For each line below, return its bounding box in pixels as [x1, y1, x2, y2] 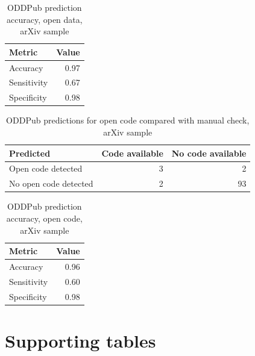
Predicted [9, 146, 51, 159]
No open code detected [9, 177, 93, 190]
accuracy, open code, [6, 211, 83, 224]
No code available [171, 146, 247, 159]
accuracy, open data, [7, 13, 83, 25]
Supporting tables [5, 328, 156, 352]
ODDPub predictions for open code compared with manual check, [6, 114, 250, 126]
